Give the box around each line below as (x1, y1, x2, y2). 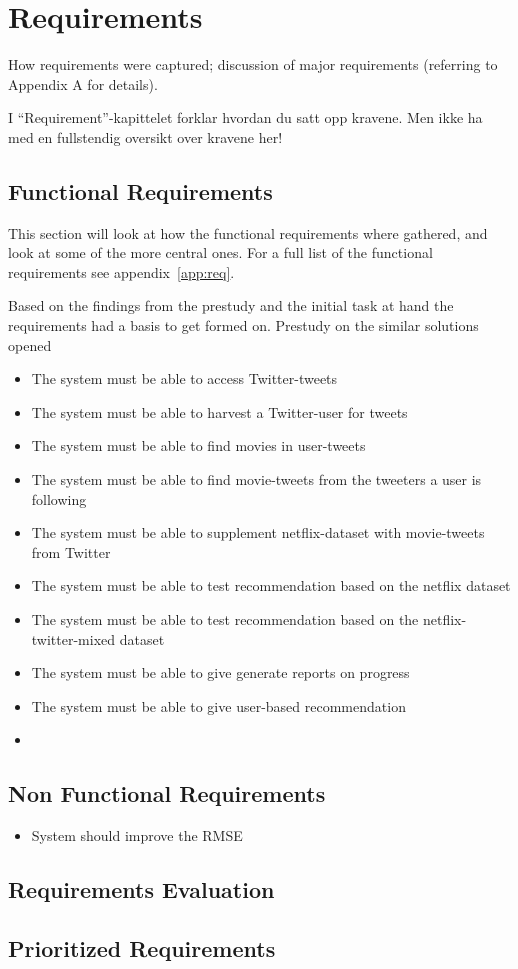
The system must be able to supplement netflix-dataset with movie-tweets (31, 522, 485, 543)
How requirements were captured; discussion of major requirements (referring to (8, 54, 498, 75)
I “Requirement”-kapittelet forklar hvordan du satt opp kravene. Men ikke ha (8, 107, 483, 128)
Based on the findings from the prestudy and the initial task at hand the (8, 295, 454, 316)
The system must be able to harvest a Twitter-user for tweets (31, 401, 408, 422)
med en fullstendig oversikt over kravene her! (8, 126, 283, 147)
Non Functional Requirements (8, 778, 326, 809)
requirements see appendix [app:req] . (8, 261, 235, 282)
